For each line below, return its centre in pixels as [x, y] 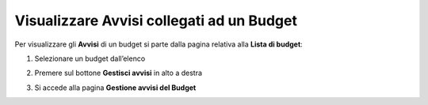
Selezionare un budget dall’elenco [90, 58]
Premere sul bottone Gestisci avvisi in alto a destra [118, 73]
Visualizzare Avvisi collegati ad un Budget [156, 21]
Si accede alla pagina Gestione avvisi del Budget [115, 88]
